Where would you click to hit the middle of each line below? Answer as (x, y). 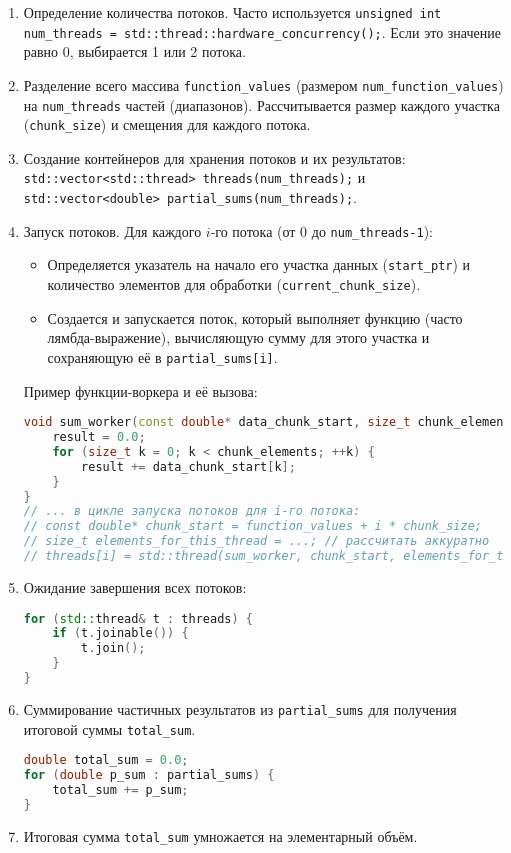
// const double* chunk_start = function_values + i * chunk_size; (252, 526)
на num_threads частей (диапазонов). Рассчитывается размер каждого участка (261, 104)
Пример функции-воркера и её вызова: (140, 390)
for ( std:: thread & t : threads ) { (138, 618)
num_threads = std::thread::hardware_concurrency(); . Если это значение (262, 31)
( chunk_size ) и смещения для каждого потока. (167, 124)
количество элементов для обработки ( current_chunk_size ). (234, 284)
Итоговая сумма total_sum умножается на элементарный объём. (220, 835)
